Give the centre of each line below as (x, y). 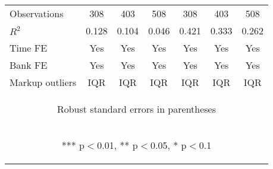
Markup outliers (43, 82)
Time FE (29, 48)
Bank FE (29, 65)
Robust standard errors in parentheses (136, 109)
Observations (37, 13)
